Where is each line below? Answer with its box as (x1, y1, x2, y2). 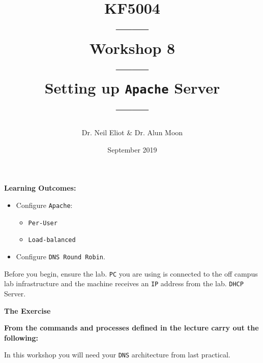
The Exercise (4, 305, 51, 316)
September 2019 (107, 144, 157, 155)
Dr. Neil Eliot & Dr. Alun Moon (81, 127, 183, 138)
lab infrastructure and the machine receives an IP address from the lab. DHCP (4, 278, 244, 289)
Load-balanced (28, 236, 76, 244)
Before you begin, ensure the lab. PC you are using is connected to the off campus (4, 268, 258, 279)
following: (4, 332, 39, 343)
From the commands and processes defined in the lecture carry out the (4, 322, 259, 333)
